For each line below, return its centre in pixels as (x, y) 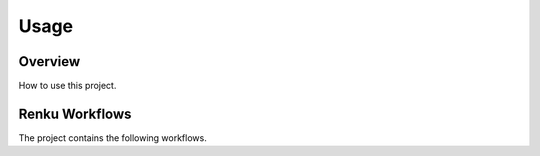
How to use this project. (67, 86)
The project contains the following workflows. (112, 137)
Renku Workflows (75, 113)
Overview (49, 61)
